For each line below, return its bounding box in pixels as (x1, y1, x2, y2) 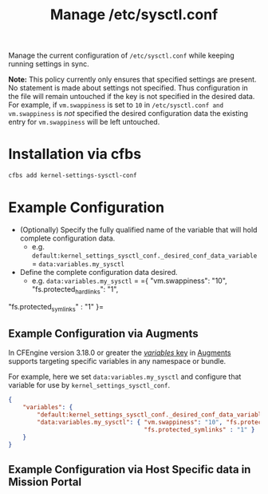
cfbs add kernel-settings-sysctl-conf (8, 172, 137, 180)
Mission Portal (8, 475, 82, 488)
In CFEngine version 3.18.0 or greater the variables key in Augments (8, 348, 231, 357)
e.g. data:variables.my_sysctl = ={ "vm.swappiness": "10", (31, 276, 227, 285)
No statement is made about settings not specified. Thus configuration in (8, 83, 249, 93)
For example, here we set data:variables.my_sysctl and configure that (8, 372, 242, 381)
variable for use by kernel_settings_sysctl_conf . (8, 380, 170, 390)
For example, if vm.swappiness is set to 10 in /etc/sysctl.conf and (8, 100, 224, 110)
